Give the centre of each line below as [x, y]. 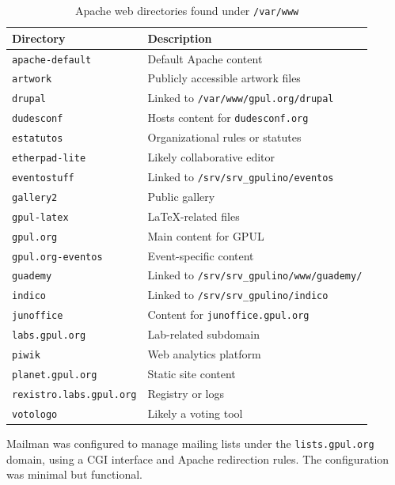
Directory [39, 38]
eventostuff [43, 178]
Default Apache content [205, 58]
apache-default [52, 60]
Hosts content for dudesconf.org [228, 117]
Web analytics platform [204, 354]
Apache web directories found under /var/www [187, 10]
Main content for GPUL [206, 235]
